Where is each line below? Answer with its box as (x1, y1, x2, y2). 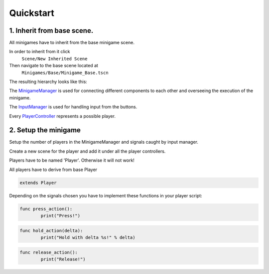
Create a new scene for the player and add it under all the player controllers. (9, 148, 166, 154)
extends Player (19, 180, 57, 185)
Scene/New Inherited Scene (21, 56, 88, 62)
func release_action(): (19, 249, 78, 255)
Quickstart (9, 7, 55, 18)
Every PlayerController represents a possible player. (9, 113, 116, 119)
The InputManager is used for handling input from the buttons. (9, 104, 137, 110)
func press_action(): (19, 206, 73, 211)
